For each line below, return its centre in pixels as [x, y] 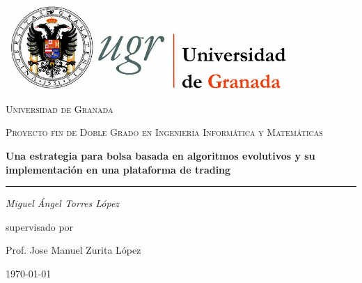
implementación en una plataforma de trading [118, 169]
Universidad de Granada [60, 108]
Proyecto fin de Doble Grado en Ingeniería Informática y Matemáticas [164, 132]
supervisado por [40, 226]
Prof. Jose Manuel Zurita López [73, 250]
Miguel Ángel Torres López [63, 203]
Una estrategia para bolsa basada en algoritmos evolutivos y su [160, 155]
